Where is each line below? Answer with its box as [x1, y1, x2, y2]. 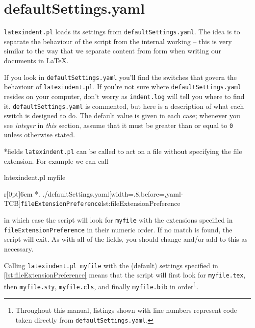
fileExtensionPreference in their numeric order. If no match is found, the [4, 224, 232, 234]
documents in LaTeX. [4, 55, 69, 65]
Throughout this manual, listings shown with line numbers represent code [15, 305, 237, 315]
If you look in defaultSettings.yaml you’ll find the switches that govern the [4, 72, 237, 82]
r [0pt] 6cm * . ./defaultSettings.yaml [4, 188, 109, 199]
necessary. [4, 244, 34, 254]
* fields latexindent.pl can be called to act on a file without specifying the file [4, 146, 242, 156]
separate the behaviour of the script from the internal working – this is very [4, 36, 232, 46]
